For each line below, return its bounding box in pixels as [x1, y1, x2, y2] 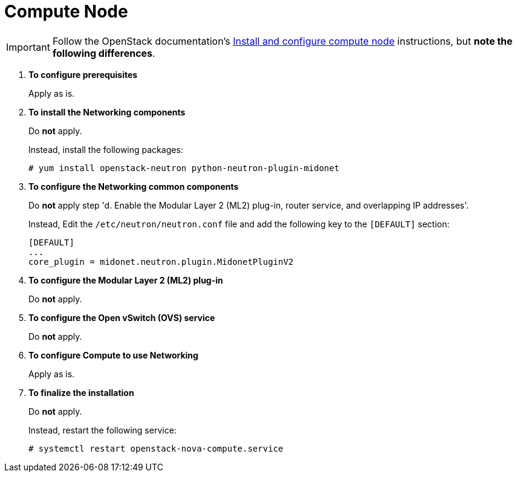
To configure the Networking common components [28, 181, 239, 192]
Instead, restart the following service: [28, 424, 177, 435]
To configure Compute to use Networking [28, 349, 198, 360]
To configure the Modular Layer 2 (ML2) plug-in [28, 274, 223, 285]
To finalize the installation [28, 387, 134, 398]
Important [6, 41, 50, 53]
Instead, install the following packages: [28, 144, 183, 155]
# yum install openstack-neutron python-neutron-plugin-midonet [28, 163, 340, 173]
